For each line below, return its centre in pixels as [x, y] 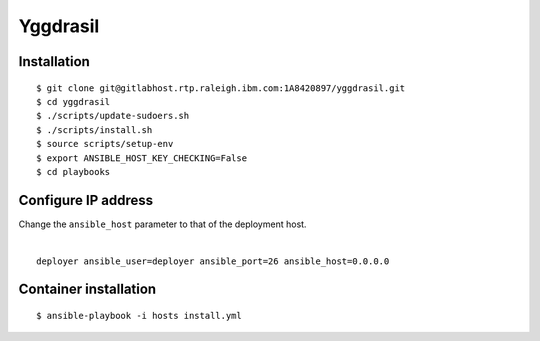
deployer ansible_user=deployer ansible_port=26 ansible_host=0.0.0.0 [213, 261]
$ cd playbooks [73, 171]
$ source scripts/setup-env [105, 144]
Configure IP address [86, 200]
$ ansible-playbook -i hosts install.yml [139, 315]
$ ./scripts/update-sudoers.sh [113, 116]
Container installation [87, 289]
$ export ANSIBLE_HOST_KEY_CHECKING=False [142, 158]
